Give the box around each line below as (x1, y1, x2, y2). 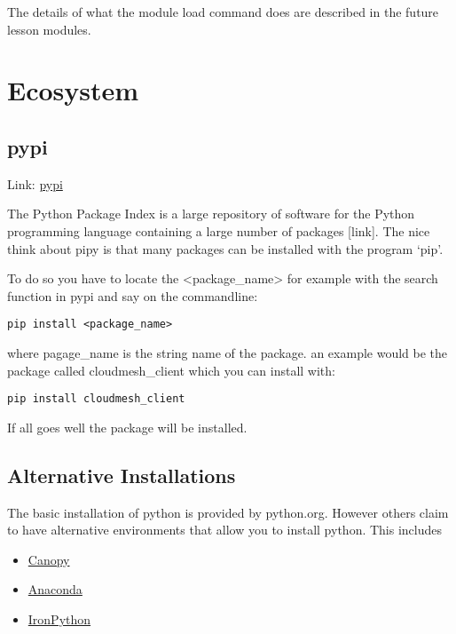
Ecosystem (7, 72, 139, 108)
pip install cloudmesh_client (7, 392, 185, 406)
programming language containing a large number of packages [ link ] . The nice (7, 221, 430, 240)
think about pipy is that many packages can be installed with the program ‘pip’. (7, 239, 444, 258)
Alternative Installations (7, 461, 236, 488)
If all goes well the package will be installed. (7, 417, 248, 436)
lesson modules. (7, 20, 91, 38)
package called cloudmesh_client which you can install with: (7, 361, 335, 379)
